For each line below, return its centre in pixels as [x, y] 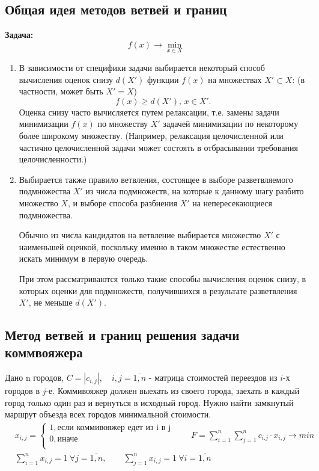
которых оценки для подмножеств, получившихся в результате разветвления [158, 290]
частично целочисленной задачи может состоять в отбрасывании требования [158, 147]
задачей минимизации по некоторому [231, 124]
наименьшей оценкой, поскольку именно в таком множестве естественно [152, 246]
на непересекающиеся [232, 202]
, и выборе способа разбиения [122, 202]
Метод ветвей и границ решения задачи [122, 335]
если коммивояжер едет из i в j [114, 428]
